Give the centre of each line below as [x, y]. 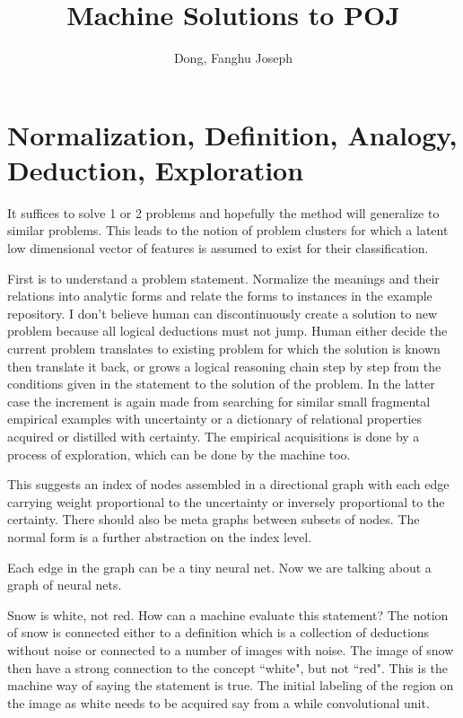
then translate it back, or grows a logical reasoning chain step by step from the [224, 366]
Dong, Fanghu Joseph [233, 58]
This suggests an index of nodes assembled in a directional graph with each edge [228, 484]
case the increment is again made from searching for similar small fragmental [219, 401]
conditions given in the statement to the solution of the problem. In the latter [221, 384]
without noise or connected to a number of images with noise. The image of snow [231, 649]
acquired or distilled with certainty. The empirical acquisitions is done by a [214, 436]
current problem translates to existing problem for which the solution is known [224, 348]
